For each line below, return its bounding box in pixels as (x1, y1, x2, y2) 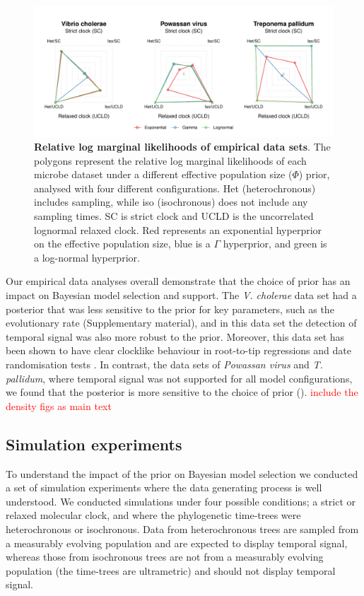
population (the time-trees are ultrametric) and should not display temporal (6, 563, 336, 578)
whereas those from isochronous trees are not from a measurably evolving (6, 549, 324, 564)
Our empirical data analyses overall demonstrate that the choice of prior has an (6, 274, 351, 288)
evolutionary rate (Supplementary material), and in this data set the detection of (6, 315, 357, 330)
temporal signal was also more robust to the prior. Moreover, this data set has (6, 329, 345, 344)
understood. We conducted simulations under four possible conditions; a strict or (6, 493, 356, 508)
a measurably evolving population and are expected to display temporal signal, (6, 535, 348, 550)
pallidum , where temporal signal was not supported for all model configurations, (6, 370, 353, 385)
